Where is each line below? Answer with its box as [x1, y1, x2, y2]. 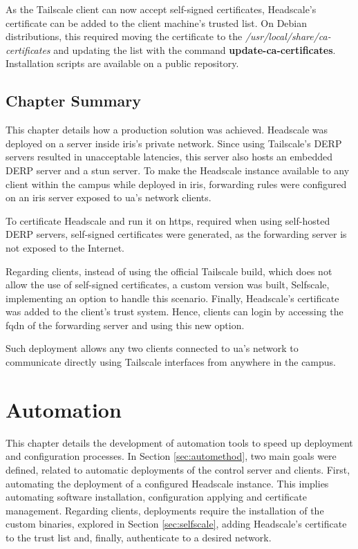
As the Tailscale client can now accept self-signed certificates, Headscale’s [6, 2, 317, 16]
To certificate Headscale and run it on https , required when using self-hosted [6, 213, 330, 227]
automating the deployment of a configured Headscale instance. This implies [6, 476, 329, 490]
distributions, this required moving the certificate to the [6, 29, 243, 44]
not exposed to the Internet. [6, 240, 125, 254]
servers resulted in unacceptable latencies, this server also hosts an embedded [6, 149, 332, 164]
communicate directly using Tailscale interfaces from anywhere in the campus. [6, 355, 336, 369]
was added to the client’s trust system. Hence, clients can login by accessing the [6, 304, 343, 319]
